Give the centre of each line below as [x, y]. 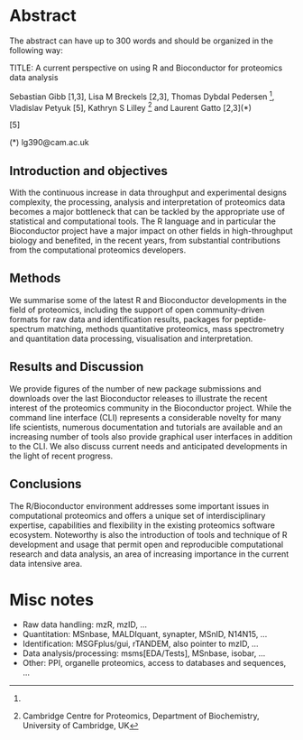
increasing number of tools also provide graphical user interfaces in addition [151, 436]
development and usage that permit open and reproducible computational [147, 544]
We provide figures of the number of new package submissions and [135, 388]
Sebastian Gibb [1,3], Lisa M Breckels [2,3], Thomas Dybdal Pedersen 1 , [142, 96]
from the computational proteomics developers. [98, 250]
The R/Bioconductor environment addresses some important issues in [139, 505]
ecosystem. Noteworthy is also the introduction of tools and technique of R [148, 534]
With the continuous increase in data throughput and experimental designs [148, 193]
